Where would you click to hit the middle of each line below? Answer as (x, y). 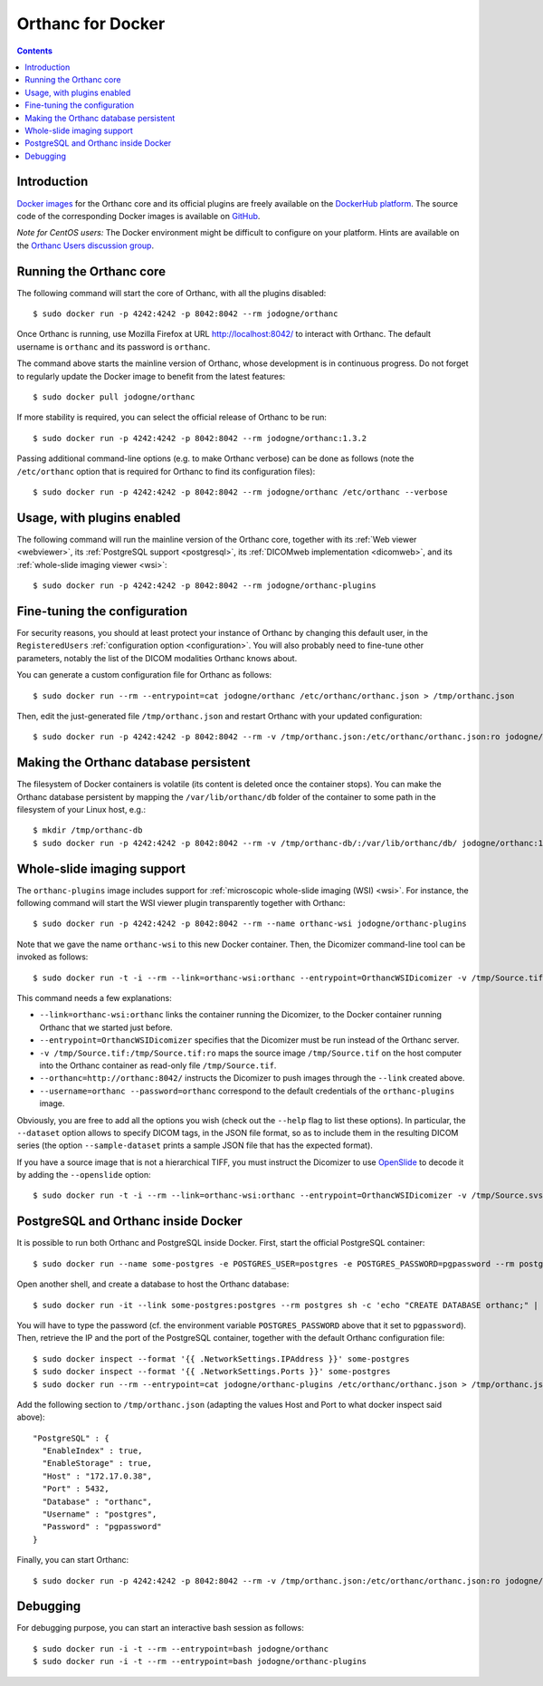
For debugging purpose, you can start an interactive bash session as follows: (161, 1628)
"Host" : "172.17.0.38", (97, 1476)
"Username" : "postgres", (100, 1514)
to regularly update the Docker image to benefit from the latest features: (151, 376)
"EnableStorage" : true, (97, 1464)
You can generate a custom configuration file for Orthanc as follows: (144, 675)
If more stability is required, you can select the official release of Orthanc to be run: (172, 418)
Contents (35, 51)
